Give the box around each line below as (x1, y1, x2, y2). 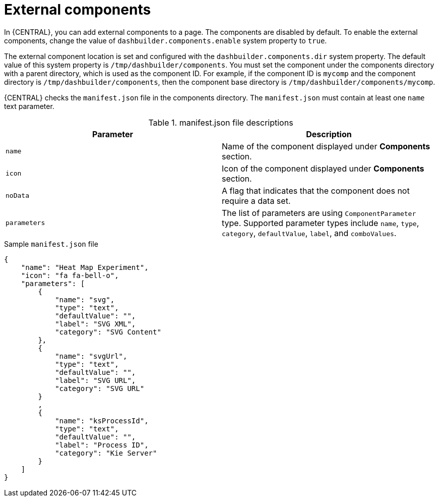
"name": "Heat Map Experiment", (21, 263, 149, 271)
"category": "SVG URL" (55, 384, 145, 393)
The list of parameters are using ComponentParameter (222, 207, 416, 218)
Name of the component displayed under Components (222, 141, 430, 151)
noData (6, 192, 29, 200)
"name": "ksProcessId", (55, 416, 149, 425)
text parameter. (4, 101, 54, 110)
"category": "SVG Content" (55, 327, 161, 336)
